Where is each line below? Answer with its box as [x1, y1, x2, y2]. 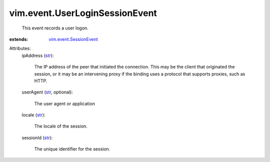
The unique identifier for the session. [34, 146, 110, 152]
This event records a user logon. [21, 25, 88, 31]
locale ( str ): [21, 112, 45, 118]
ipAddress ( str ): [21, 52, 54, 58]
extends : [9, 36, 28, 42]
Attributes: [9, 45, 31, 51]
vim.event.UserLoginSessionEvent [9, 7, 157, 18]
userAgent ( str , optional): [21, 89, 73, 95]
